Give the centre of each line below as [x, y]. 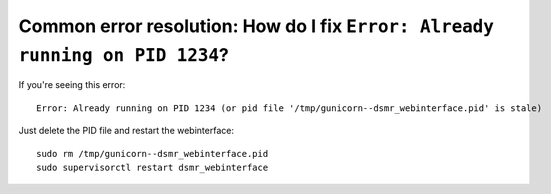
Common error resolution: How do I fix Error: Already [256, 26]
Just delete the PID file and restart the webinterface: [126, 131]
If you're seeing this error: [72, 85]
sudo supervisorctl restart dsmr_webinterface [152, 167]
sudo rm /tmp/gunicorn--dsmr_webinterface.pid [152, 153]
